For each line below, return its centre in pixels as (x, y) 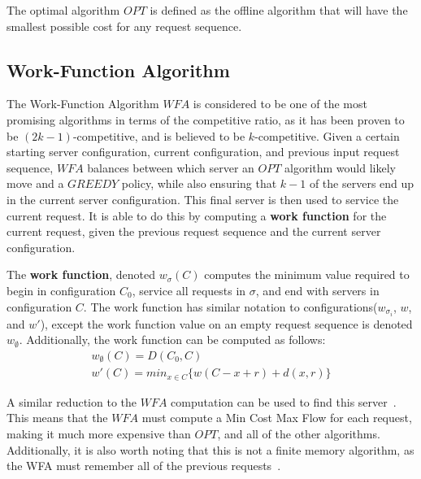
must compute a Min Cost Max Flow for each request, (277, 418)
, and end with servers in (317, 290)
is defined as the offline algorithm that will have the (279, 10)
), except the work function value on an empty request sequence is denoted (226, 323)
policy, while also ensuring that (199, 183)
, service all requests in (189, 290)
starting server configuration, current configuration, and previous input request (203, 152)
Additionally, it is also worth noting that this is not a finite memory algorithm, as (210, 449)
